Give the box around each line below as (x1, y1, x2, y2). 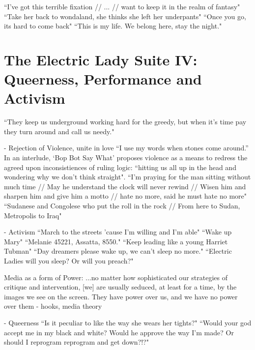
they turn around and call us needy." (4, 126, 114, 136)
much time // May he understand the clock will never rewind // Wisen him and (4, 181, 246, 191)
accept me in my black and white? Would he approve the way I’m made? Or (4, 327, 234, 337)
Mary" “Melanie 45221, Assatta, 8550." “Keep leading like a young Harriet (4, 236, 228, 246)
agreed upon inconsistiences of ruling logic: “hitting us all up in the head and (4, 162, 236, 172)
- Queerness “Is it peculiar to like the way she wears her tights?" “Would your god (4, 317, 252, 327)
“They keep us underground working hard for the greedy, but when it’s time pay (4, 117, 247, 127)
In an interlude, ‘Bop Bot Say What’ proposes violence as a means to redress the (4, 152, 248, 163)
